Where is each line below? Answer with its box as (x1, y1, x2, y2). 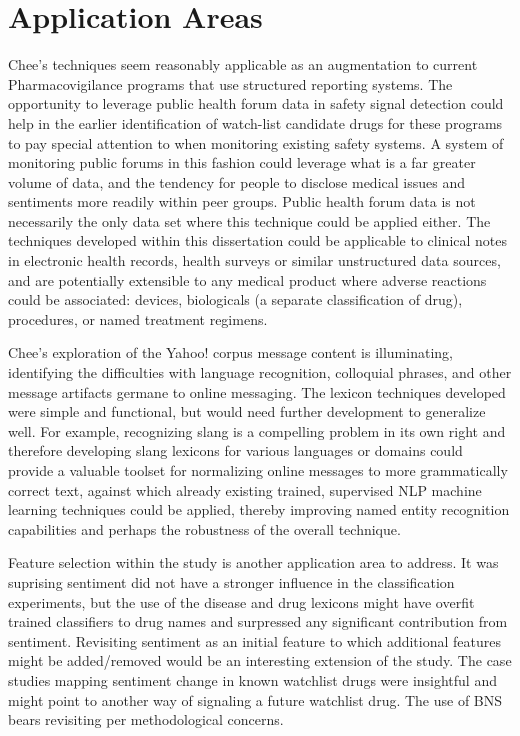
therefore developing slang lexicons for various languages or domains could (8, 440, 463, 461)
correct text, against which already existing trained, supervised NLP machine (8, 479, 482, 500)
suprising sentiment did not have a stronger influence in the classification (8, 571, 455, 592)
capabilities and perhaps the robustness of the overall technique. (8, 518, 401, 539)
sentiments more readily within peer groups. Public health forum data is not (8, 191, 476, 212)
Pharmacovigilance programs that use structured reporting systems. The (8, 73, 453, 94)
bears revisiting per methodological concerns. (8, 709, 284, 730)
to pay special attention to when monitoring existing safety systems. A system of (8, 132, 504, 153)
